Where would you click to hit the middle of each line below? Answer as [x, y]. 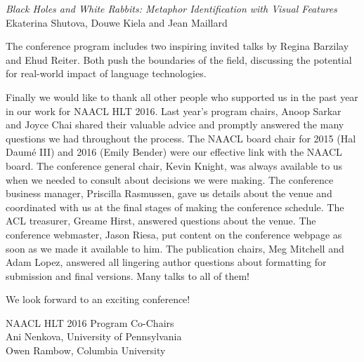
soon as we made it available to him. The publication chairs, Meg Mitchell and [175, 248]
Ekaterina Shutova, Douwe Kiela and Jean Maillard [117, 22]
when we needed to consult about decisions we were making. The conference [170, 179]
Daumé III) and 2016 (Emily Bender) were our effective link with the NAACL [174, 152]
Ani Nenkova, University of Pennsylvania [94, 336]
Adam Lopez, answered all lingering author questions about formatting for [166, 262]
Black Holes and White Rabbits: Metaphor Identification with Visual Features [171, 8]
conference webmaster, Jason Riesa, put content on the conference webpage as [174, 234]
